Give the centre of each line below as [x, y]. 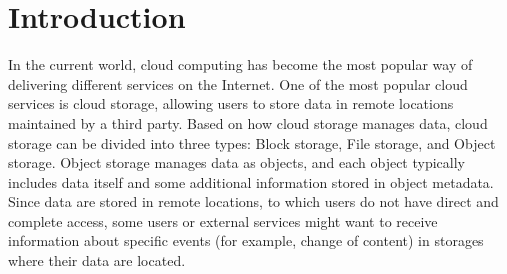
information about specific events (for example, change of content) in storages [246, 240]
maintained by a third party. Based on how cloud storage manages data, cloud [248, 122]
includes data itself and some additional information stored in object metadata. [251, 181]
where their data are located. [97, 260]
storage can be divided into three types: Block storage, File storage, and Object [252, 142]
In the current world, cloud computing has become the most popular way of [240, 64]
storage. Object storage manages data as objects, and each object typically [236, 162]
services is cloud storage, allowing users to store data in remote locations [231, 103]
